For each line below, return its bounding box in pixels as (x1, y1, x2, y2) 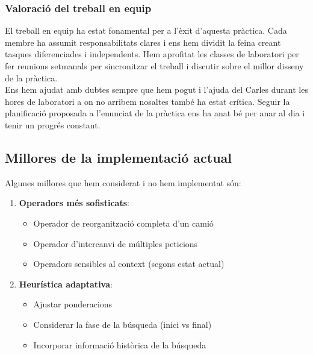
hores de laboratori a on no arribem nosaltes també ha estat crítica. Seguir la (5, 95, 290, 107)
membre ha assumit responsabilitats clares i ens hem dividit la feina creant (5, 36, 281, 48)
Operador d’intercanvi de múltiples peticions (33, 237, 198, 250)
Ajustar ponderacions (33, 298, 113, 310)
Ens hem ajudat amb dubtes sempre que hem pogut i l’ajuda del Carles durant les (5, 83, 308, 96)
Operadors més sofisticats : (19, 196, 129, 209)
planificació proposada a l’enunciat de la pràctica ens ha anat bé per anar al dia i (5, 107, 305, 119)
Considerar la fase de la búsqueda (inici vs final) (33, 318, 212, 330)
